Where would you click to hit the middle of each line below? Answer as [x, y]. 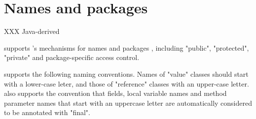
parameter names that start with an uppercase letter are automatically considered [128, 103]
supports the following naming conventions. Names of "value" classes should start [126, 74]
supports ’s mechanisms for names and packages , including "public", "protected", [127, 47]
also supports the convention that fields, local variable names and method [115, 93]
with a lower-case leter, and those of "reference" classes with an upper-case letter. [127, 83]
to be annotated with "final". [47, 112]
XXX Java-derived [32, 31]
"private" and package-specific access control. [72, 57]
